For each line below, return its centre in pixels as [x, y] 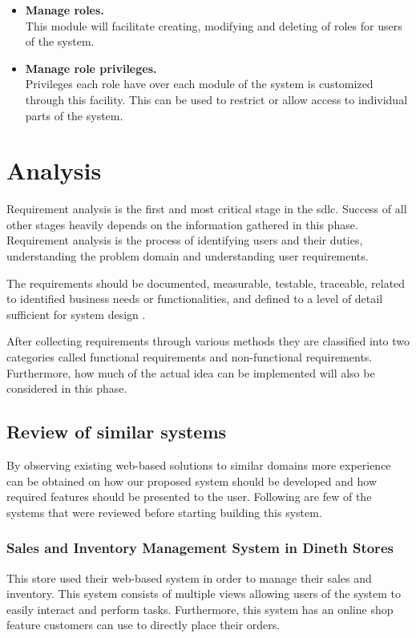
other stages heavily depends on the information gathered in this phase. [182, 224]
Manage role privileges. [91, 68]
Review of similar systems [117, 432]
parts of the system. [74, 115]
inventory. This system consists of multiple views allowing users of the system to [204, 594]
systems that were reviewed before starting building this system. [164, 512]
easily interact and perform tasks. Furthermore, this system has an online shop [200, 609]
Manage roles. [65, 10]
